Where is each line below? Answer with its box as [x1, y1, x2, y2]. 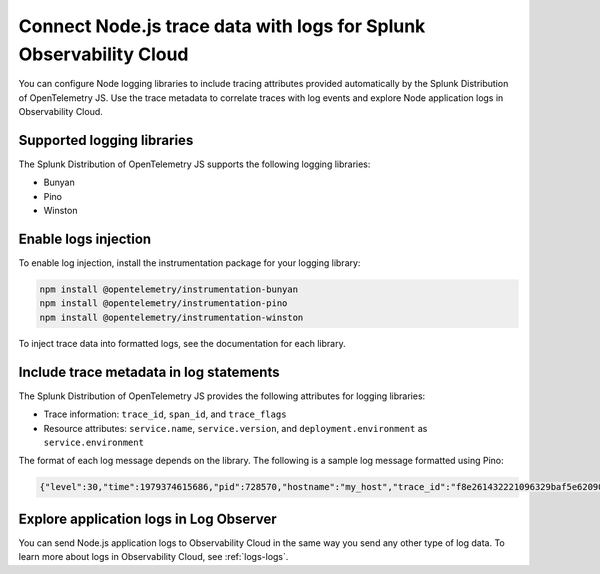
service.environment [43, 436, 145, 448]
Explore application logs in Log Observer [18, 510, 277, 527]
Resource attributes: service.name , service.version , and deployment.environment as [43, 422, 428, 434]
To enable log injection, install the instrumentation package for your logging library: [18, 257, 361, 269]
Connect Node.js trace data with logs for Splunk [18, 15, 426, 37]
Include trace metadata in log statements [18, 363, 280, 380]
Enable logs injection [18, 231, 152, 248]
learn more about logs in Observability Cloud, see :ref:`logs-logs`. [18, 551, 289, 563]
